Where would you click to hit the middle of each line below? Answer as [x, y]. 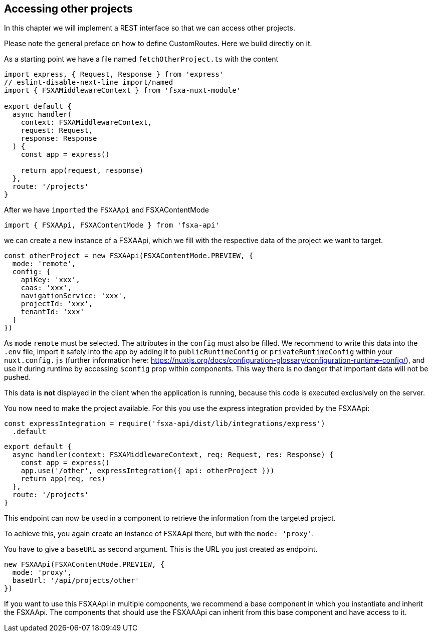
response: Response [59, 139]
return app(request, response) [82, 171]
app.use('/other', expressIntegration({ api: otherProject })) [148, 471]
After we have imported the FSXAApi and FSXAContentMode [107, 210]
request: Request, [57, 131]
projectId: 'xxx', [57, 304]
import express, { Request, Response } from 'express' [114, 74]
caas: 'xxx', [46, 288]
